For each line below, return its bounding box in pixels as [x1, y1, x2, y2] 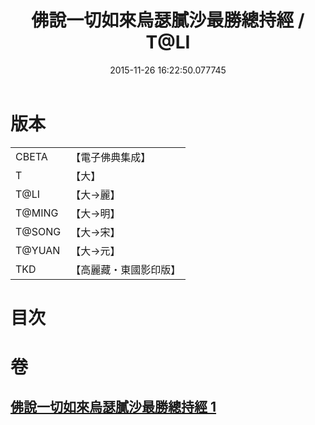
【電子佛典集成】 [70, 150, 152, 164]
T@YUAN [15, 243, 61, 257]
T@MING [15, 206, 59, 220]
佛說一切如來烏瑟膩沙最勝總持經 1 [10, 399, 217, 416]
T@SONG [15, 224, 62, 238]
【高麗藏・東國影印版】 [70, 262, 182, 276]
